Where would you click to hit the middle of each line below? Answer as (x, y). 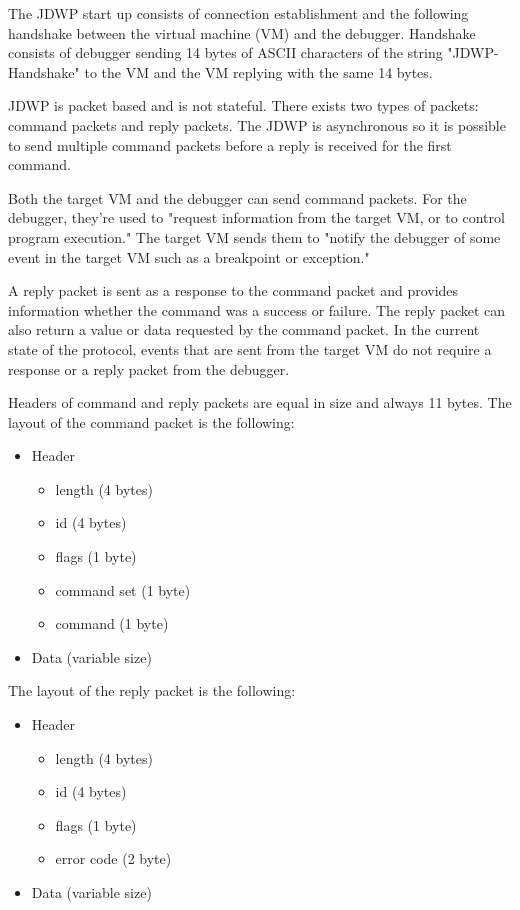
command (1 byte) (112, 623)
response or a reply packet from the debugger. (149, 368)
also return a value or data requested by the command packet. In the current (244, 329)
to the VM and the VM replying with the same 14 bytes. (258, 71)
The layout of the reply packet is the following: (152, 690)
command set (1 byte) (123, 589)
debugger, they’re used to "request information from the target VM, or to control (256, 217)
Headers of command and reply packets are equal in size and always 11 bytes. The (260, 402)
